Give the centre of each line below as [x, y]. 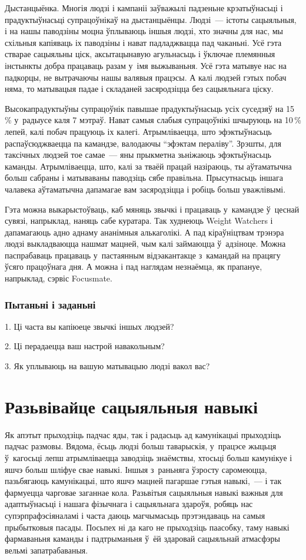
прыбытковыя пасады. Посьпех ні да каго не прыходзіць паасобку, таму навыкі [147, 527]
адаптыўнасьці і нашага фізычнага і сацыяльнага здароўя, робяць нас [129, 504]
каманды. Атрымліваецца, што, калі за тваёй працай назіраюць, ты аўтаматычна [148, 166]
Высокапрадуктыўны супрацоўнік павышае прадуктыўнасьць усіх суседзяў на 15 [150, 108]
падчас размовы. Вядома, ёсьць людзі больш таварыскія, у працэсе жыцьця [141, 446]
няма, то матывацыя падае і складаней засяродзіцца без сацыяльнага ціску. [139, 89]
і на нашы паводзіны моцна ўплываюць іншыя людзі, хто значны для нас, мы [144, 31]
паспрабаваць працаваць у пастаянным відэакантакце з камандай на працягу [143, 255]
